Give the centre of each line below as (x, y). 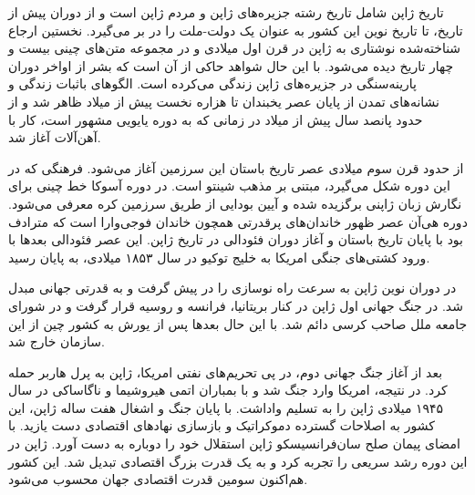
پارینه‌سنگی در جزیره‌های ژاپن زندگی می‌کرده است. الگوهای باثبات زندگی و (212, 83)
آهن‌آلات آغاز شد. (55, 137)
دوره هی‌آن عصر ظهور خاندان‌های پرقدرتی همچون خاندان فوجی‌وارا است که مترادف (238, 221)
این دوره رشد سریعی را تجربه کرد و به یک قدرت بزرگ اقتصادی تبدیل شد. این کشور (238, 461)
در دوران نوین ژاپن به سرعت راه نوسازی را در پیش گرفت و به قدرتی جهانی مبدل (232, 288)
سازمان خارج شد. (57, 341)
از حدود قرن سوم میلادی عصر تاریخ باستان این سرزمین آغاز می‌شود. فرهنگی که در (236, 167)
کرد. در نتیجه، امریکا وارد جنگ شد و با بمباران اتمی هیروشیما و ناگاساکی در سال (228, 390)
